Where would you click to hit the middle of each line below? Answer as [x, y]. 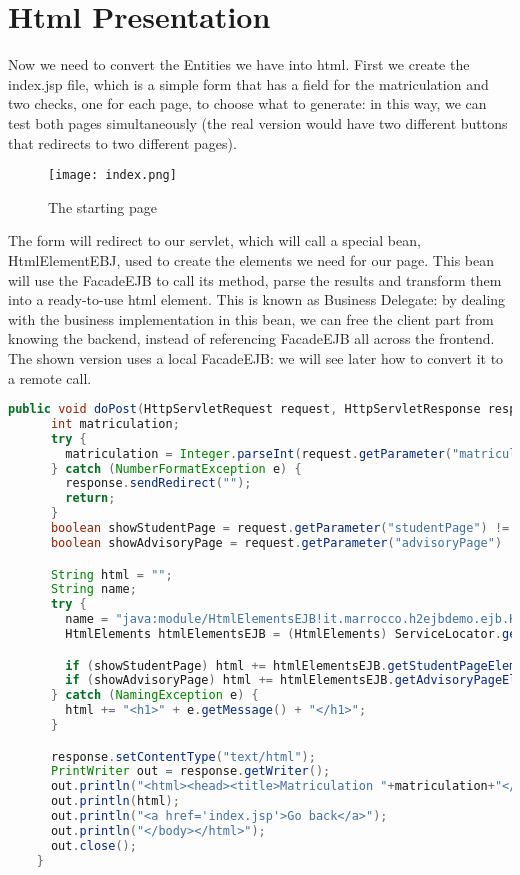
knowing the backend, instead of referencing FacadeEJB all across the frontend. [251, 338]
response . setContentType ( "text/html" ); [183, 756]
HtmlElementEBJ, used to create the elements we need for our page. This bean [251, 259]
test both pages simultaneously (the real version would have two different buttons [258, 122]
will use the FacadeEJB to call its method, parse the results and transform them [255, 279]
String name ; [93, 589]
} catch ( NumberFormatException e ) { [176, 468]
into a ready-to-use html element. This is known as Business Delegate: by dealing [257, 299]
